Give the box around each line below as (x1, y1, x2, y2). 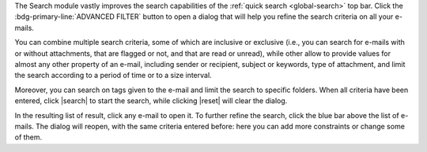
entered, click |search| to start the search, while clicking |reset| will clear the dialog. (14, 96, 288, 106)
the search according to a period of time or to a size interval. (14, 71, 213, 80)
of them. (14, 132, 43, 142)
